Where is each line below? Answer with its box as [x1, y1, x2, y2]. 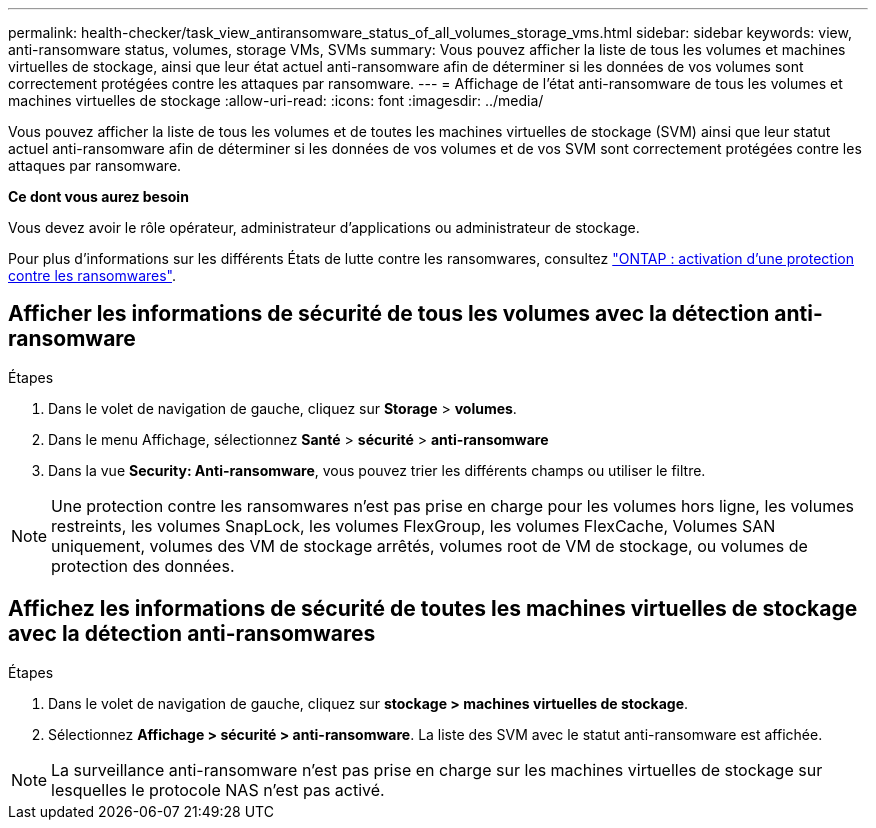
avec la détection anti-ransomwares [8, 621, 376, 647]
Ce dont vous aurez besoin [8, 188, 189, 205]
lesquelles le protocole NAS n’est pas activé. [51, 779, 385, 800]
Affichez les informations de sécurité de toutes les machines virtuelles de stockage [8, 596, 858, 622]
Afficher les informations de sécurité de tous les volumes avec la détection [8, 301, 770, 327]
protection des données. [51, 555, 235, 576]
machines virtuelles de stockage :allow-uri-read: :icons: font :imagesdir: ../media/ [8, 92, 544, 109]
